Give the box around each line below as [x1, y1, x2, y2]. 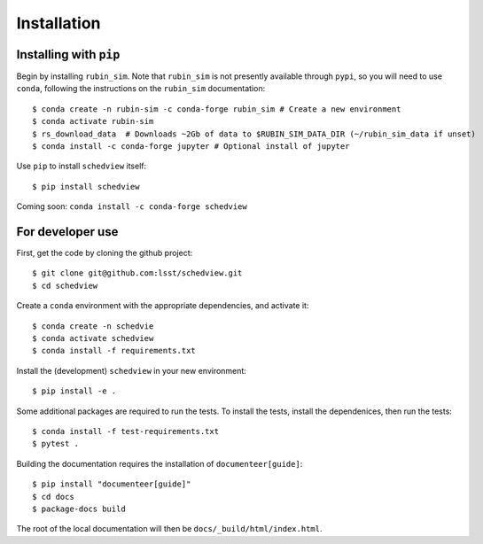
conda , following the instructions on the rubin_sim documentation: [16, 83, 266, 94]
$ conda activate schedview [32, 333, 154, 344]
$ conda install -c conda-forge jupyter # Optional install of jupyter [32, 142, 350, 152]
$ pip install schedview [32, 182, 140, 191]
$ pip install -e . [32, 386, 117, 396]
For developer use [16, 224, 119, 239]
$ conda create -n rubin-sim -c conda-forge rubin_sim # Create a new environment [32, 104, 401, 114]
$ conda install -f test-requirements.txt [32, 426, 220, 436]
